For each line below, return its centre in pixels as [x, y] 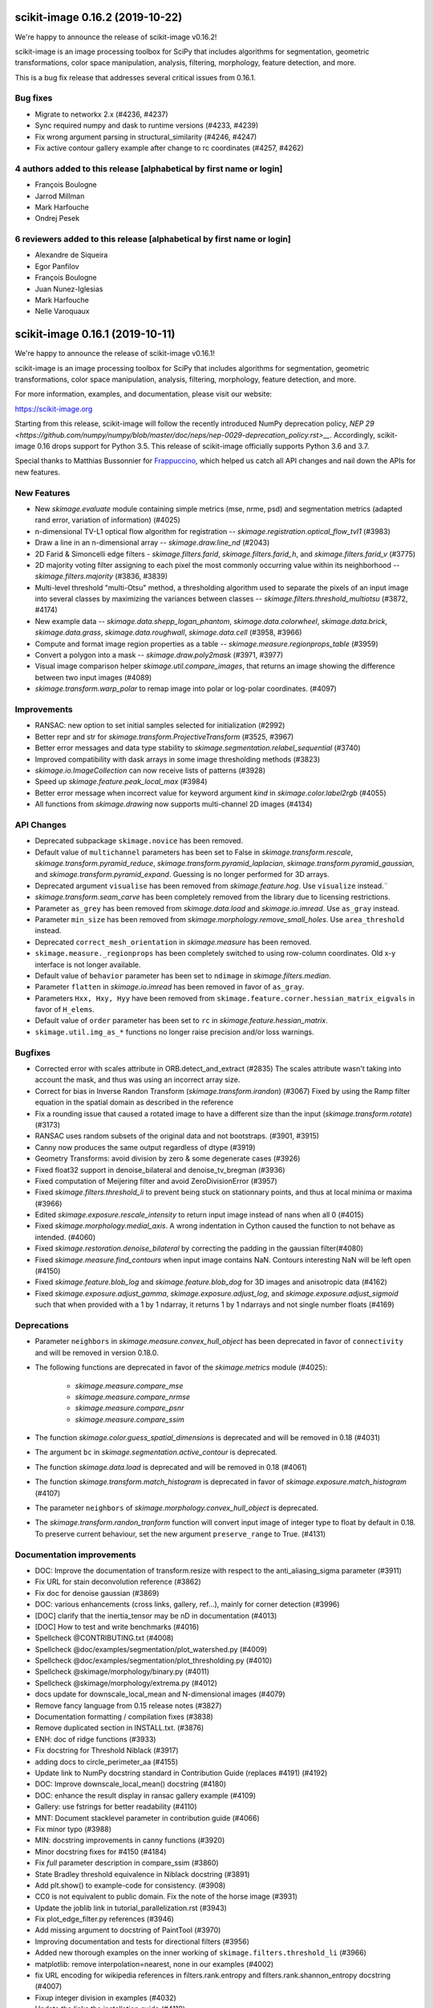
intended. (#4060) [65, 1237]
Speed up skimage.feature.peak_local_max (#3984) [121, 782]
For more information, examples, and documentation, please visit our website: [144, 394]
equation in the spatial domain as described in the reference [134, 1102]
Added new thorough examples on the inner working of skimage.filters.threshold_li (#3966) [200, 1953]
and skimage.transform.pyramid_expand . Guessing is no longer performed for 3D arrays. [182, 875]
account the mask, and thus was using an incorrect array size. [138, 1080]
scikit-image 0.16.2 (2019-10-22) [99, 17]
